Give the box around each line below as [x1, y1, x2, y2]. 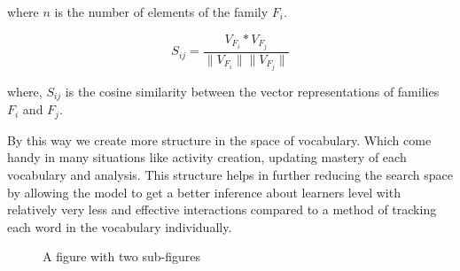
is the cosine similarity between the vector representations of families [65, 81, 440, 100]
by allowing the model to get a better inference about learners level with [7, 182, 401, 201]
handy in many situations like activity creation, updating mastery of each [7, 148, 407, 166]
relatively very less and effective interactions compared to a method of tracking [7, 200, 437, 219]
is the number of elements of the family [54, 3, 269, 20]
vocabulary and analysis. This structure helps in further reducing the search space [7, 165, 453, 183]
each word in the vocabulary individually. [7, 217, 232, 236]
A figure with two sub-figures [43, 247, 200, 266]
